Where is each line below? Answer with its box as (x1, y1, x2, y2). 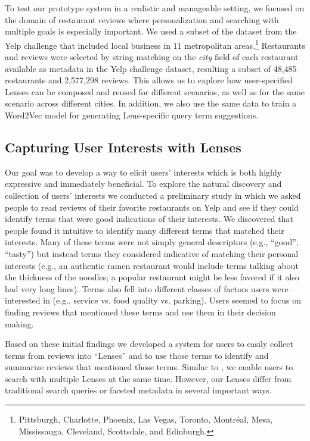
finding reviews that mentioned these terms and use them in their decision (5, 305, 276, 318)
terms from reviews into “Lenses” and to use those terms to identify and (5, 349, 269, 361)
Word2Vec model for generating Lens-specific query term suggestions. (5, 109, 259, 121)
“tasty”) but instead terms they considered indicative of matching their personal (5, 247, 299, 259)
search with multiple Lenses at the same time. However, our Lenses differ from (5, 372, 292, 384)
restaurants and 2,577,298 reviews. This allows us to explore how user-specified (5, 74, 293, 86)
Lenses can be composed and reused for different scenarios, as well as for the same (5, 85, 305, 98)
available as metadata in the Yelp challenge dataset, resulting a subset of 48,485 (5, 62, 297, 74)
